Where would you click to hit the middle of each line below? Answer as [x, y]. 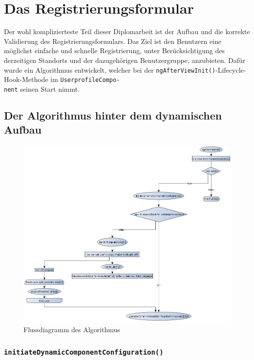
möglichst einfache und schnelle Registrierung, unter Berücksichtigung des [115, 50]
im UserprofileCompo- [85, 79]
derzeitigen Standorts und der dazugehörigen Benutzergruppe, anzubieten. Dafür [125, 60]
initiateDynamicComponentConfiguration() [84, 352]
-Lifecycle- [231, 70]
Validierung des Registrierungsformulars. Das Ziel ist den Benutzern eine [113, 41]
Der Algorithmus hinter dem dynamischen [113, 115]
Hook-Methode [26, 79]
